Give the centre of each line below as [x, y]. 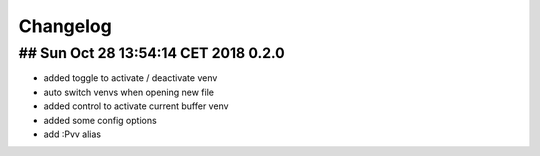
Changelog [65, 26]
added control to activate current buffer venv [136, 106]
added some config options [100, 120]
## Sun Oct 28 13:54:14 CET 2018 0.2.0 [151, 53]
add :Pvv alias [72, 134]
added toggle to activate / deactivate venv [130, 78]
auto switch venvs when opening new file [129, 92]
